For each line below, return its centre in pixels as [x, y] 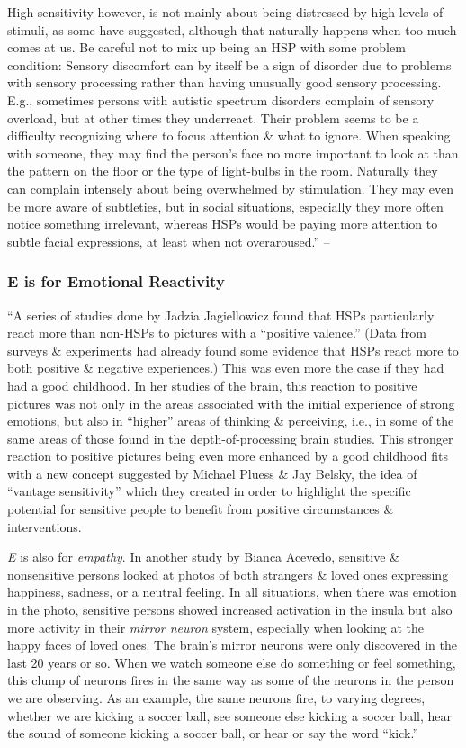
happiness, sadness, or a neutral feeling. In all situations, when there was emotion [232, 592]
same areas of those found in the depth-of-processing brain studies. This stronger [230, 438]
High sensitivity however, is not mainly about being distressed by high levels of [225, 12]
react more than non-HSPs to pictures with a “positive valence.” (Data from [217, 333]
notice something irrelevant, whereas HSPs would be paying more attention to [223, 224]
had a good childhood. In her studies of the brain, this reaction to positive [212, 385]
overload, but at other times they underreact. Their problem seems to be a [213, 117]
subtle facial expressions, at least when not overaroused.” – [169, 241]
